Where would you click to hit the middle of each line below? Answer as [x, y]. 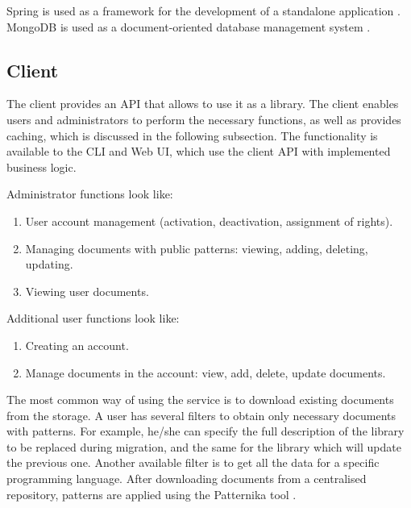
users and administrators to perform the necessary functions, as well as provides [204, 119]
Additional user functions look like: [93, 318]
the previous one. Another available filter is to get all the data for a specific [193, 462]
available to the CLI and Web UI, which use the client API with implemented [199, 151]
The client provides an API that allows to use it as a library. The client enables [203, 104]
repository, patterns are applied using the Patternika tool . [152, 494]
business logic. [42, 167]
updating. [49, 264]
